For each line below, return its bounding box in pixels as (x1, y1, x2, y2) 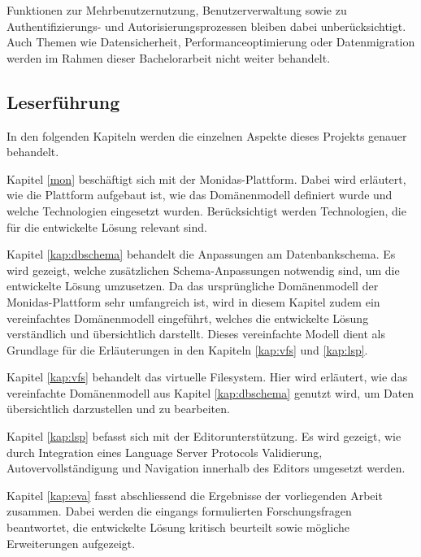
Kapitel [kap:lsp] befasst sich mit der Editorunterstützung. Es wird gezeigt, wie (7, 428, 401, 445)
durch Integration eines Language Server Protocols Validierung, (7, 443, 323, 460)
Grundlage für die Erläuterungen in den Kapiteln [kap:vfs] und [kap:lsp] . (7, 341, 368, 358)
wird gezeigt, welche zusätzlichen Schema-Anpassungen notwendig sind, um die (7, 261, 400, 278)
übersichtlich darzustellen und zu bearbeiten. (7, 400, 230, 417)
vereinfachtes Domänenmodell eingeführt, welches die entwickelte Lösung (7, 309, 369, 326)
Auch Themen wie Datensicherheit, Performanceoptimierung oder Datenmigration (7, 33, 415, 50)
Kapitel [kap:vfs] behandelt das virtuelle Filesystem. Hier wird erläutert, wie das (7, 368, 408, 385)
